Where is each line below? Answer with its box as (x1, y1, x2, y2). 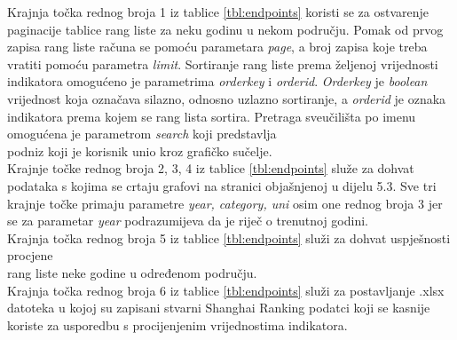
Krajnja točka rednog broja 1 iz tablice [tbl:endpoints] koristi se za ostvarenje (7, 3, 429, 20)
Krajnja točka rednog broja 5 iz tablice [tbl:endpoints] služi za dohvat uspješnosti (7, 228, 451, 247)
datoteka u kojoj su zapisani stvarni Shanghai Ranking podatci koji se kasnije (7, 298, 430, 317)
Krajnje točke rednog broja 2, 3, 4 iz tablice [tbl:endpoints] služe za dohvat (7, 159, 414, 178)
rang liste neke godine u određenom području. (7, 263, 257, 281)
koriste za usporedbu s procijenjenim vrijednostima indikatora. (7, 315, 348, 334)
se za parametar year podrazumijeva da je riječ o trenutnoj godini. (7, 211, 369, 230)
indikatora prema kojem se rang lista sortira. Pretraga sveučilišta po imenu (7, 107, 416, 125)
